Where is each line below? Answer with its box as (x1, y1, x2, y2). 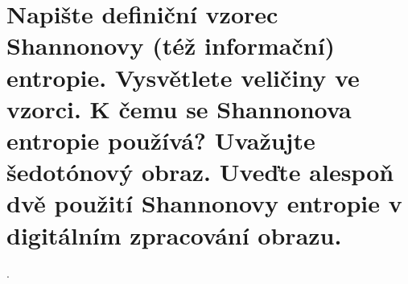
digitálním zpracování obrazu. (6, 218, 342, 251)
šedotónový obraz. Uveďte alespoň (6, 155, 394, 188)
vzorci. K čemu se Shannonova (6, 92, 352, 125)
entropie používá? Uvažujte (6, 123, 315, 156)
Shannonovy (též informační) (6, 29, 336, 62)
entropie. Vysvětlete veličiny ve (6, 60, 360, 93)
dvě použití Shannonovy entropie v (6, 187, 402, 220)
